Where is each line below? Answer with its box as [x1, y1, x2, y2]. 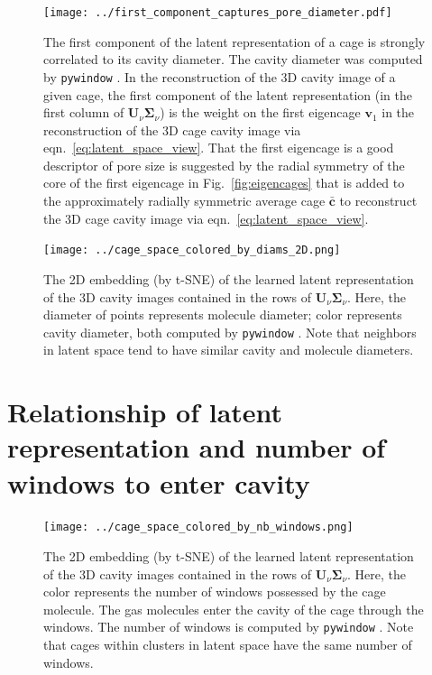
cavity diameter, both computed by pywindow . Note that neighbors [43, 322, 417, 341]
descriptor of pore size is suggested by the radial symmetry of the [43, 155, 405, 174]
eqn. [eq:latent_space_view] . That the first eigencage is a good [43, 138, 394, 157]
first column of [43, 103, 124, 122]
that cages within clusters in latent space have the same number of [43, 635, 412, 654]
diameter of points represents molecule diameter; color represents [43, 305, 402, 324]
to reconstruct [339, 191, 418, 210]
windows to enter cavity [7, 464, 310, 501]
